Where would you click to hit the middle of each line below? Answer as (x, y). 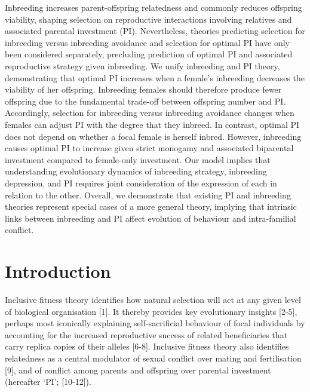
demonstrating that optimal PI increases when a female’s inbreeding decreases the (155, 77)
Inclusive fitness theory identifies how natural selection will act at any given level (153, 299)
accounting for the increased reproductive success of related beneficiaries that (146, 334)
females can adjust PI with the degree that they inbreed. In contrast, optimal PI (152, 124)
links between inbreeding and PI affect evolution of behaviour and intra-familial (151, 218)
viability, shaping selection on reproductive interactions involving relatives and (148, 19)
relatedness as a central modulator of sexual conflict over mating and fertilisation (153, 358)
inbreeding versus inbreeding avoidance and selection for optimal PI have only (147, 42)
